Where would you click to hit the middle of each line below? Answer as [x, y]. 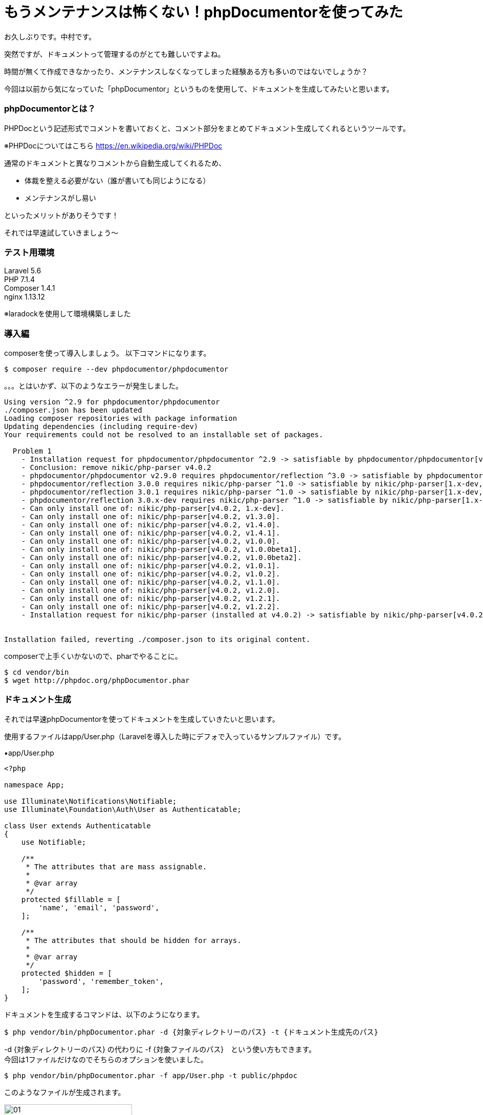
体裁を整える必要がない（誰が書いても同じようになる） [117, 180]
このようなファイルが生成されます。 [65, 1092]
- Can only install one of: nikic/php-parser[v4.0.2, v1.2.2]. [151, 607]
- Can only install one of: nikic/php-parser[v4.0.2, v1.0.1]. [151, 566]
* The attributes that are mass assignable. [116, 866]
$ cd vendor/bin [37, 672]
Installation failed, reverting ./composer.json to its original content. [157, 639]
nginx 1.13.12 [25, 297]
